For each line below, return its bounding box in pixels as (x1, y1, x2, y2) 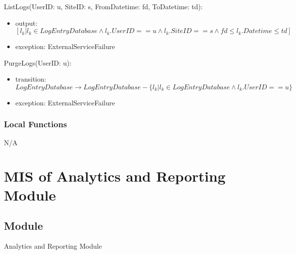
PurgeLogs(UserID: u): (4, 57, 71, 68)
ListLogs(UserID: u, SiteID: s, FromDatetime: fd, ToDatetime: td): (4, 1, 203, 11)
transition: (15, 74, 46, 84)
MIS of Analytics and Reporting (4, 166, 226, 186)
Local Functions (4, 118, 67, 130)
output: (15, 17, 37, 28)
